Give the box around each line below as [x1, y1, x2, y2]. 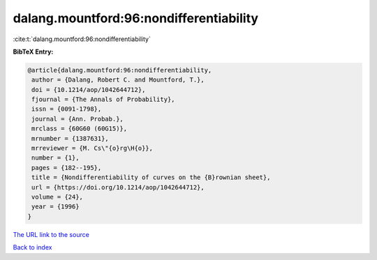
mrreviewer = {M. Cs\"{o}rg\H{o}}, [31, 144, 154, 153]
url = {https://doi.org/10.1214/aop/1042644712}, [31, 183, 205, 191]
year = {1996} [31, 203, 80, 211]
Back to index [13, 243, 52, 252]
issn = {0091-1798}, [31, 105, 102, 113]
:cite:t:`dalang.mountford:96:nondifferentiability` [13, 35, 151, 43]
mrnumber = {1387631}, [31, 135, 110, 142]
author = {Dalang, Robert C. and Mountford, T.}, [31, 76, 205, 84]
